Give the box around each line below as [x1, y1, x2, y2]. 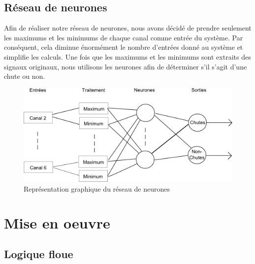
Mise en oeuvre [4, 212, 110, 232]
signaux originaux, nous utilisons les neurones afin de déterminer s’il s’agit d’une [4, 61, 247, 71]
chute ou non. [4, 71, 45, 81]
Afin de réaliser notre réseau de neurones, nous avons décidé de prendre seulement [4, 23, 252, 33]
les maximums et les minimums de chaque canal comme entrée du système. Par [4, 32, 243, 42]
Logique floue [4, 246, 73, 262]
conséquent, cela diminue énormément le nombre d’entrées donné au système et [4, 42, 243, 52]
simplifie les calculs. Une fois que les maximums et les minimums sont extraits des [4, 51, 251, 62]
